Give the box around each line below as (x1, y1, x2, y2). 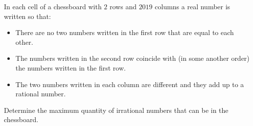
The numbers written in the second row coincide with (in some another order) (15, 53, 250, 63)
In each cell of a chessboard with (4, 1, 102, 11)
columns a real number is (155, 1, 230, 11)
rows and (110, 1, 137, 11)
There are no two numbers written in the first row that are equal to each (15, 27, 234, 37)
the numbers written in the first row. (15, 62, 126, 72)
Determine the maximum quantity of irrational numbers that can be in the (4, 105, 229, 115)
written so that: (4, 11, 51, 21)
